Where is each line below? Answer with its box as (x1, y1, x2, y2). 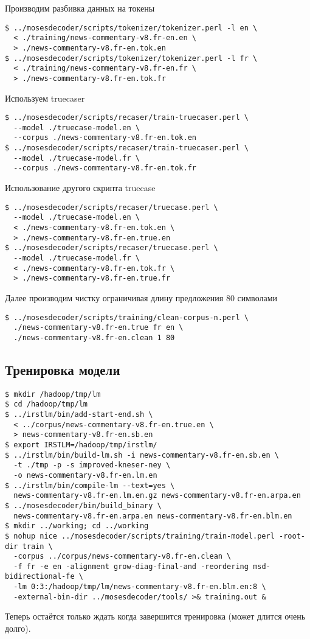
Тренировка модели (5, 360, 120, 379)
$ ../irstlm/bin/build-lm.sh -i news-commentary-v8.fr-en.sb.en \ (5, 450, 280, 459)
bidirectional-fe (5, 572, 75, 581)
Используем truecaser (5, 91, 85, 104)
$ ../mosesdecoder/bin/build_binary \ (5, 501, 162, 510)
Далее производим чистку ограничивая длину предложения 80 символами (5, 291, 278, 304)
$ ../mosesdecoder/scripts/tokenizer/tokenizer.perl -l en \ (5, 23, 258, 32)
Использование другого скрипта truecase (5, 181, 156, 194)
